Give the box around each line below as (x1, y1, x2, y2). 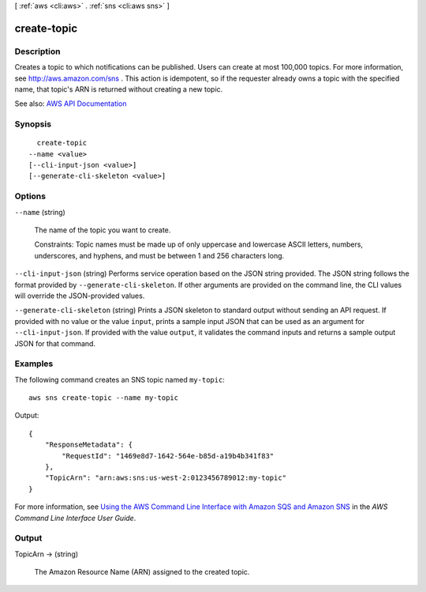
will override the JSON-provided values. (14, 291, 145, 300)
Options (14, 190, 47, 202)
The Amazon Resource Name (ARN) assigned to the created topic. (34, 567, 250, 577)
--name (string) (14, 207, 66, 217)
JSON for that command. (14, 338, 96, 348)
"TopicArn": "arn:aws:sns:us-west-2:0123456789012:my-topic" (44, 473, 287, 482)
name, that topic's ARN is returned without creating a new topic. (14, 84, 223, 94)
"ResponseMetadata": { (44, 440, 133, 450)
